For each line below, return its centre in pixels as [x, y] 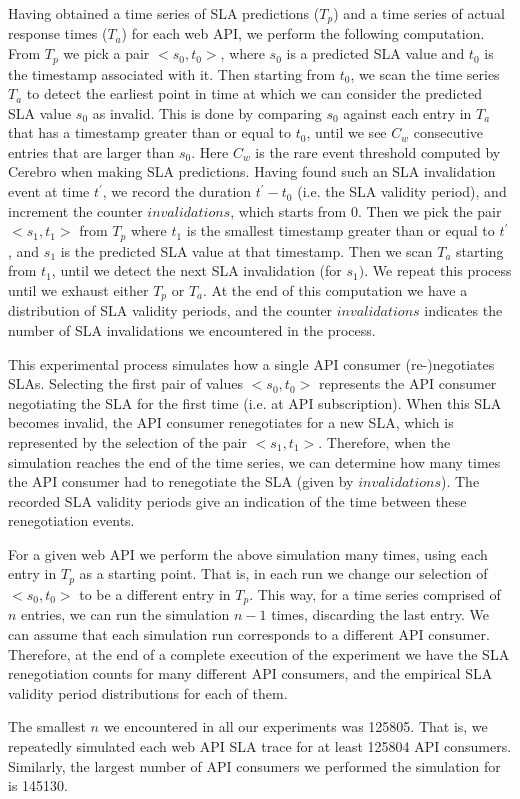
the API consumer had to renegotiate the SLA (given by [181, 481]
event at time [49, 191]
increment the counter [75, 210]
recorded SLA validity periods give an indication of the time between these [237, 500]
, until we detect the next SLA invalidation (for [196, 270]
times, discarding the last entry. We [380, 614]
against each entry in [407, 112]
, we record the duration [177, 191]
